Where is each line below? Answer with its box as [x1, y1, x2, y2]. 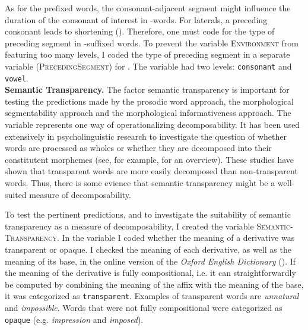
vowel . [5, 71, 28, 84]
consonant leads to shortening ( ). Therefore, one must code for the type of [5, 25, 275, 37]
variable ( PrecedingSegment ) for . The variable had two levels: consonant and [5, 59, 292, 72]
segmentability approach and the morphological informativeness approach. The [5, 106, 291, 119]
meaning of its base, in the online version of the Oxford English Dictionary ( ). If [5, 254, 296, 267]
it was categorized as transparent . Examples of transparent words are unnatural [5, 290, 299, 302]
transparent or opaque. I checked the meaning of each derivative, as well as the [5, 243, 291, 255]
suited [5, 188, 27, 200]
